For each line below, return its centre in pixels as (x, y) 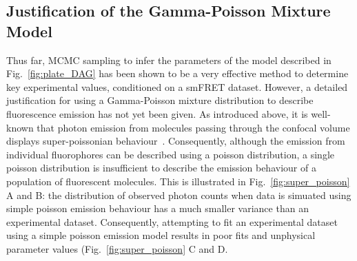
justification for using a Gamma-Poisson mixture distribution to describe (160, 100)
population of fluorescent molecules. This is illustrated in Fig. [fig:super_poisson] (178, 181)
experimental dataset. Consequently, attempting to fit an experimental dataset (172, 221)
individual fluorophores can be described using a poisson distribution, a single (170, 154)
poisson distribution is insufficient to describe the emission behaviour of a (161, 168)
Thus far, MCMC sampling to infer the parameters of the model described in (169, 60)
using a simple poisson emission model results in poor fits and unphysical (161, 235)
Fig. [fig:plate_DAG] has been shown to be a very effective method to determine (177, 73)
